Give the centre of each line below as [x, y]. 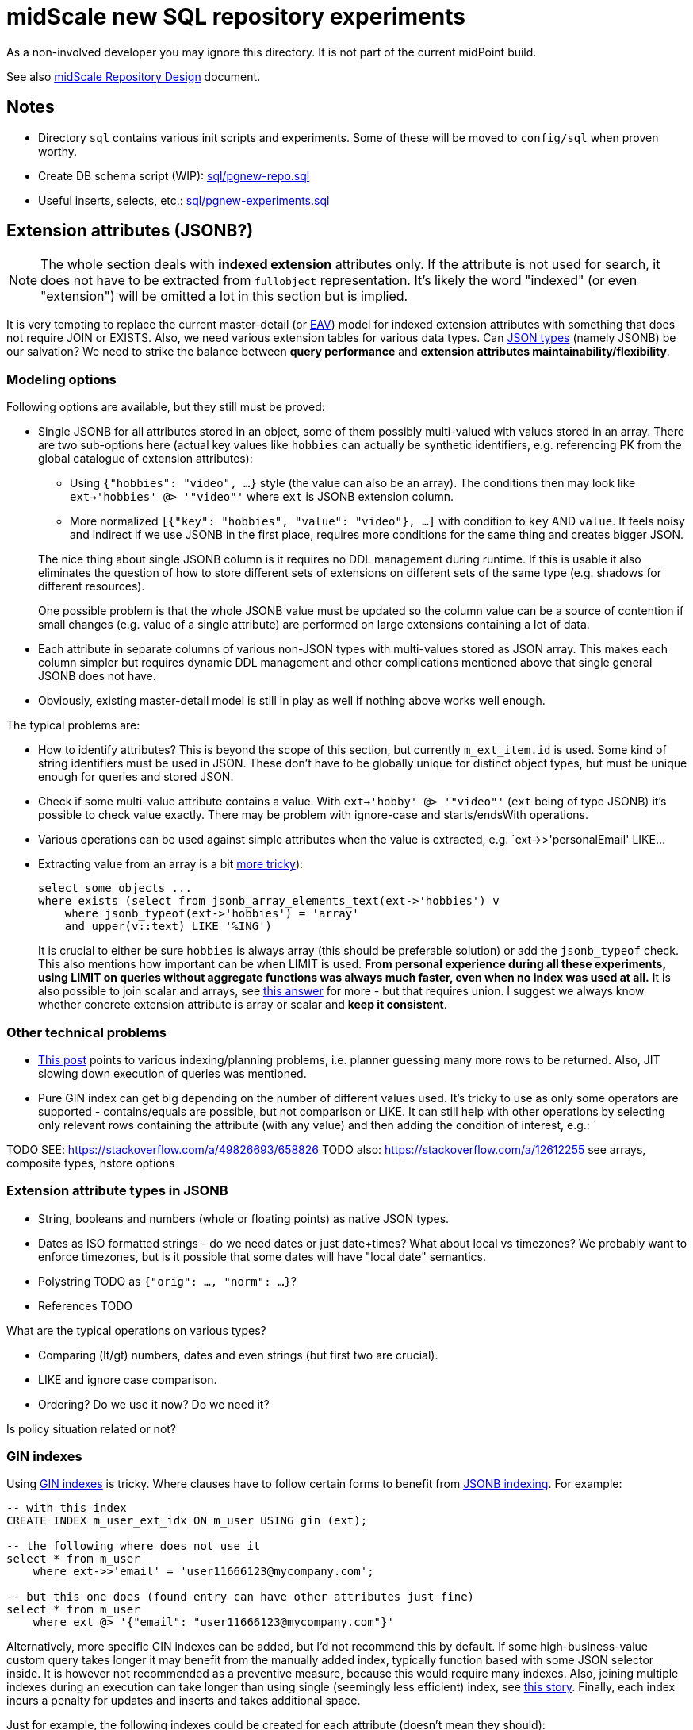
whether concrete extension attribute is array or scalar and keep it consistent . [243, 1005]
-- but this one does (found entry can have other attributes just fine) [241, 1597]
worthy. [58, 151]
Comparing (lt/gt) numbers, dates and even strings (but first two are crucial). [238, 1355]
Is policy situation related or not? [92, 1428]
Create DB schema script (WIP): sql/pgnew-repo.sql [174, 175]
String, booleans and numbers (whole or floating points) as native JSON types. [244, 1218]
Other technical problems [86, 1032]
